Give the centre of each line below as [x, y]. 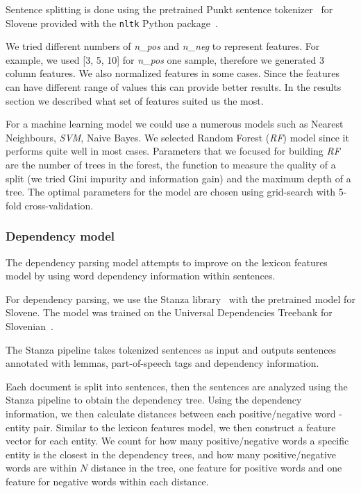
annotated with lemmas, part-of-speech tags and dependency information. [162, 363]
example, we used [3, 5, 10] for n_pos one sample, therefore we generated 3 [165, 59]
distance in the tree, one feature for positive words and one [217, 468]
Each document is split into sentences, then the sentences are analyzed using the [177, 386]
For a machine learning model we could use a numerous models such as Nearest [175, 124]
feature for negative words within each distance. [107, 481]
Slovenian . [30, 326]
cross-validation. [59, 205]
